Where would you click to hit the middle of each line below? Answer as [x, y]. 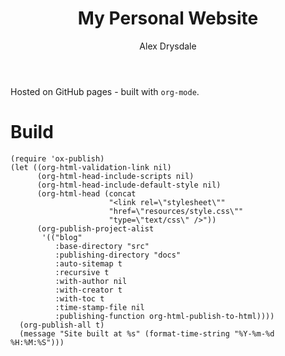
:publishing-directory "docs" [118, 255]
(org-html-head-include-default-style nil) [129, 185]
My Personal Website [168, 18]
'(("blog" [62, 237]
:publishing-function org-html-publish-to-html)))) [164, 316]
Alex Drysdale [168, 46]
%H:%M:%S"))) [37, 342]
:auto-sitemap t [88, 263]
